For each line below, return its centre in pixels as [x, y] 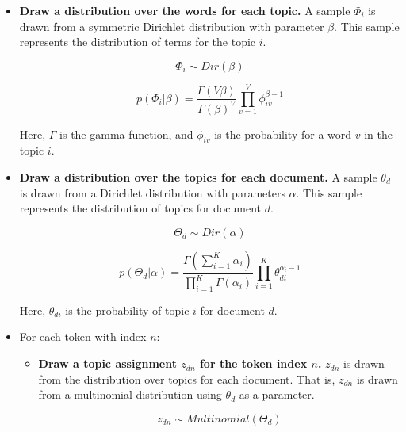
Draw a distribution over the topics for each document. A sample [198, 176]
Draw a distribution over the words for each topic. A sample [185, 10]
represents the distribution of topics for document [140, 208]
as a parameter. [277, 394]
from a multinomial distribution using [130, 394]
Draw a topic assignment [107, 363]
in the [378, 134]
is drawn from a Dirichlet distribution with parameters [152, 192]
